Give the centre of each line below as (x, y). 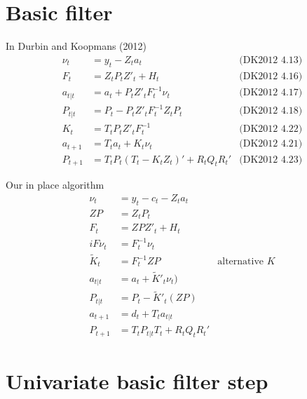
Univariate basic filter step (137, 381)
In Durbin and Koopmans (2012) (76, 46)
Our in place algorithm (55, 185)
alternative (241, 262)
